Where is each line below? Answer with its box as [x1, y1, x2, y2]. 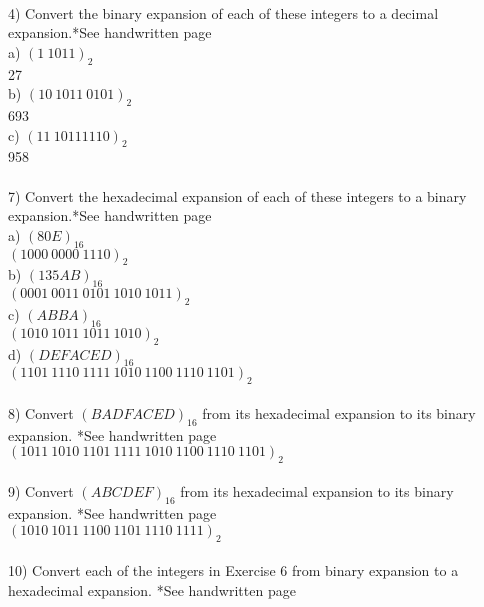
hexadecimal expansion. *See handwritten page [8, 579, 296, 600]
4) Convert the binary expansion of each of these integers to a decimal [8, 2, 439, 23]
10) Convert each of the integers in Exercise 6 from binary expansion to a [8, 560, 459, 581]
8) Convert [8, 402, 74, 423]
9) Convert [8, 481, 74, 502]
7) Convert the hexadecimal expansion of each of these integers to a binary [8, 185, 467, 206]
